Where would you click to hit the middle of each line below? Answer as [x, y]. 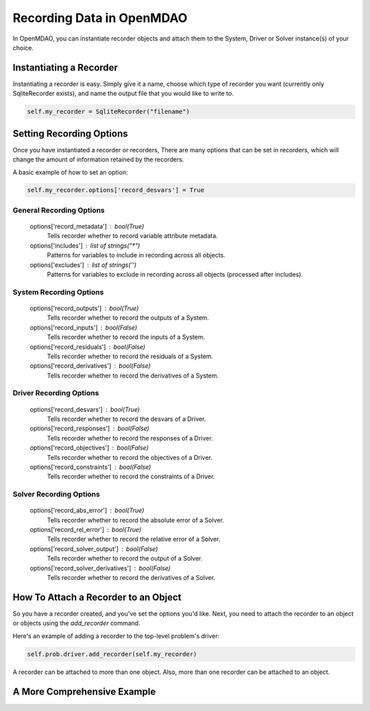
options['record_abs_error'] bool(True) [87, 511]
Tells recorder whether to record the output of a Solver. [125, 559]
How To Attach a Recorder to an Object [97, 597]
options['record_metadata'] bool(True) [87, 226]
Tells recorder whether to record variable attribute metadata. [133, 236]
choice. [23, 47]
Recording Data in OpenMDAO [100, 18]
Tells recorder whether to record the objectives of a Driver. [129, 457]
